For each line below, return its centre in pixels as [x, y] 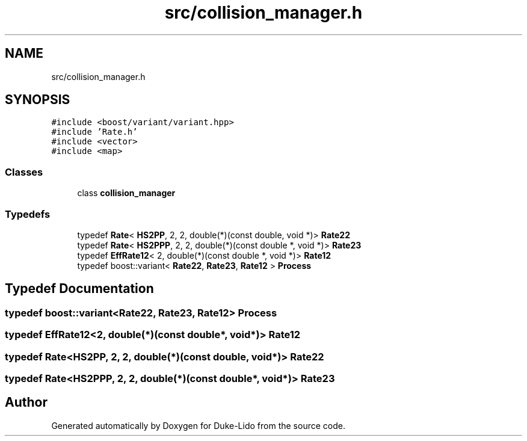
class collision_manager [126, 193]
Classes [24, 172]
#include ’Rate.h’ [94, 132]
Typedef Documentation [79, 289]
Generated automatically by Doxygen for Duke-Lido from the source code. [198, 425]
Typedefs [28, 214]
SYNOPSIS [38, 100]
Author [26, 402]
